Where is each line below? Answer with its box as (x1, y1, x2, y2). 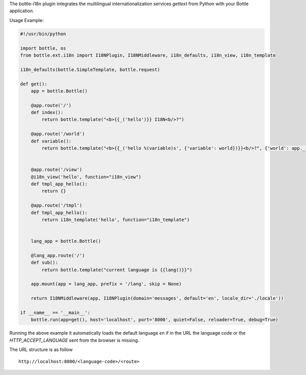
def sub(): (31, 260, 58, 266)
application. (9, 8, 34, 14)
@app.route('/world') (31, 131, 85, 137)
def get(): (20, 81, 47, 87)
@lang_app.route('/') (31, 252, 85, 258)
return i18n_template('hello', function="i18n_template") (41, 217, 190, 222)
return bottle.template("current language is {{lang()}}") (41, 267, 193, 273)
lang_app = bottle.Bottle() (31, 238, 101, 244)
